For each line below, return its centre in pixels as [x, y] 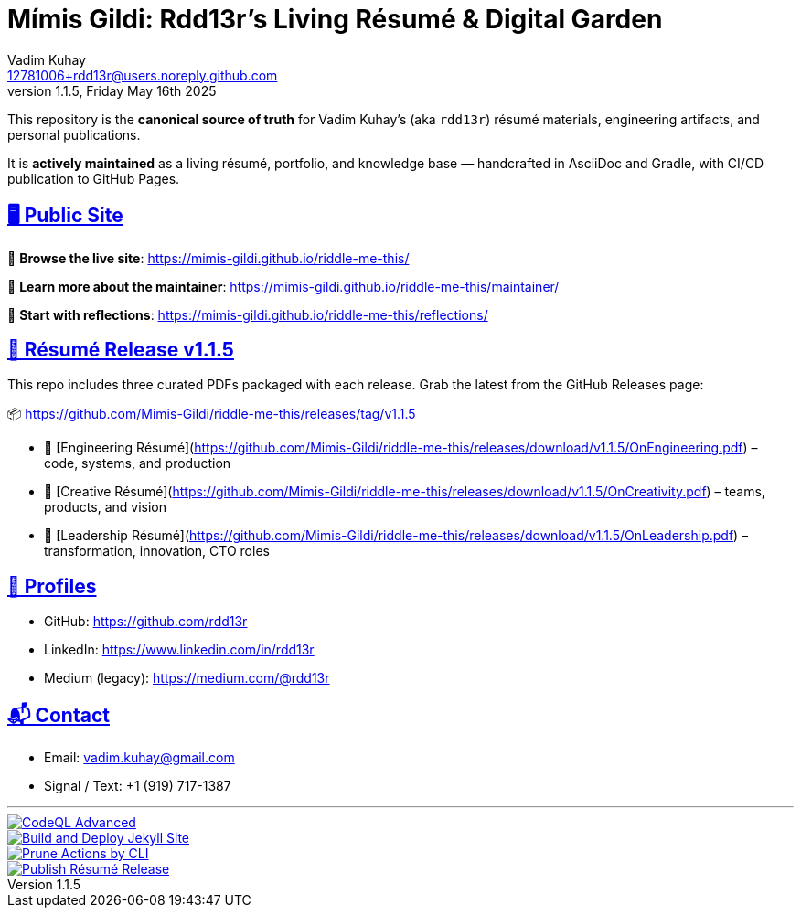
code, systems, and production [138, 463]
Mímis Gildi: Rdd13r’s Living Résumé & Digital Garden [335, 19]
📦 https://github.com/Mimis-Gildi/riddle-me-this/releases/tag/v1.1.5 [212, 414]
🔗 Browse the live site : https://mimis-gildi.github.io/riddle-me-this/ [208, 258]
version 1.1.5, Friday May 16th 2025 [112, 90]
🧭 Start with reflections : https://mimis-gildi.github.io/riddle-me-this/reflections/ [248, 314]
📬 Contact [59, 715]
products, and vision [106, 507]
